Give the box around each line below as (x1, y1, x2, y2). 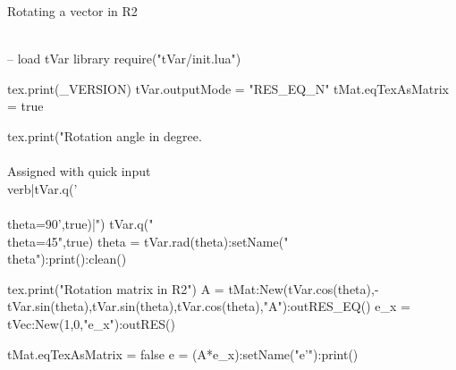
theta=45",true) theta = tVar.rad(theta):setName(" (7, 231, 289, 250)
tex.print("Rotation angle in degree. (7, 126, 202, 145)
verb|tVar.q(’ (7, 179, 78, 198)
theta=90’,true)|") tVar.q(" (7, 214, 154, 232)
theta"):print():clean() (7, 249, 127, 268)
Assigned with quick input (7, 162, 151, 181)
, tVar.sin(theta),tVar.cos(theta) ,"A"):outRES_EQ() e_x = (89, 297, 410, 315)
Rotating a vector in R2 (7, 2, 138, 20)
